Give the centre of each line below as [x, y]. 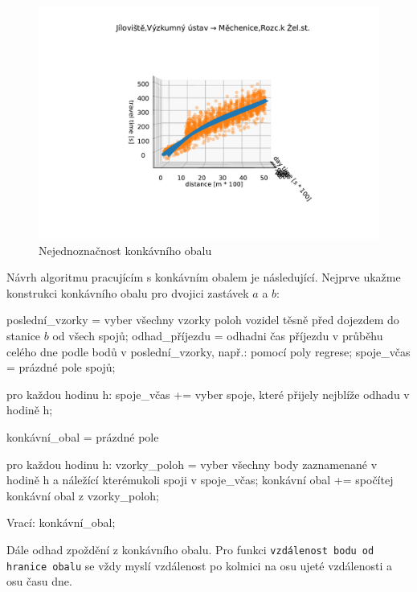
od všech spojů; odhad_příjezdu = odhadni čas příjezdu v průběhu [218, 335]
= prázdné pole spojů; [61, 367]
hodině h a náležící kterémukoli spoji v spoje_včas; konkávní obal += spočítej [200, 480]
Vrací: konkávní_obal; [61, 522]
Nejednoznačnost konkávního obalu [125, 250]
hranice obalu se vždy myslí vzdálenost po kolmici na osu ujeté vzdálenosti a [199, 565]
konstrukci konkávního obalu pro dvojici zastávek [128, 292]
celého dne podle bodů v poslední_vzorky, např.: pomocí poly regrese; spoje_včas [208, 351]
